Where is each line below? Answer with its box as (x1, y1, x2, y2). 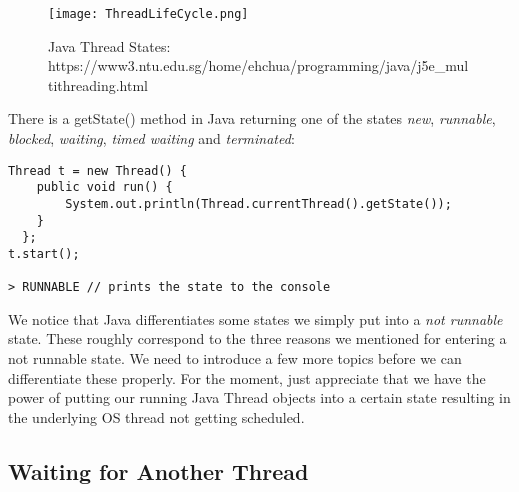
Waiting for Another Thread (8, 455, 309, 486)
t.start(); (8, 246, 80, 261)
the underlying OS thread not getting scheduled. (8, 406, 305, 427)
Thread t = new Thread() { (8, 163, 187, 178)
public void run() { (36, 180, 173, 195)
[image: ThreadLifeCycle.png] (48, 7, 249, 21)
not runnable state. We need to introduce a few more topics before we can (8, 348, 462, 369)
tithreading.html (48, 74, 149, 95)
